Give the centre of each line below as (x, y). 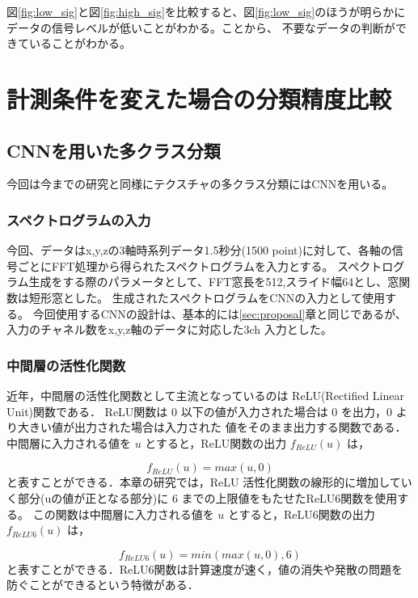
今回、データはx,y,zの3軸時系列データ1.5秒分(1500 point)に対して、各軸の (199, 250)
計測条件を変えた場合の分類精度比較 (199, 98)
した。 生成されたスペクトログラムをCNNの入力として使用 (229, 297)
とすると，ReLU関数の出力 (216, 442)
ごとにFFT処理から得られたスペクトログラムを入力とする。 (175, 265)
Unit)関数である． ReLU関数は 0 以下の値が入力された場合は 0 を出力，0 (200, 411)
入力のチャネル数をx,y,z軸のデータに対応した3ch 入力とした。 (169, 329)
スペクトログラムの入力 (79, 219)
